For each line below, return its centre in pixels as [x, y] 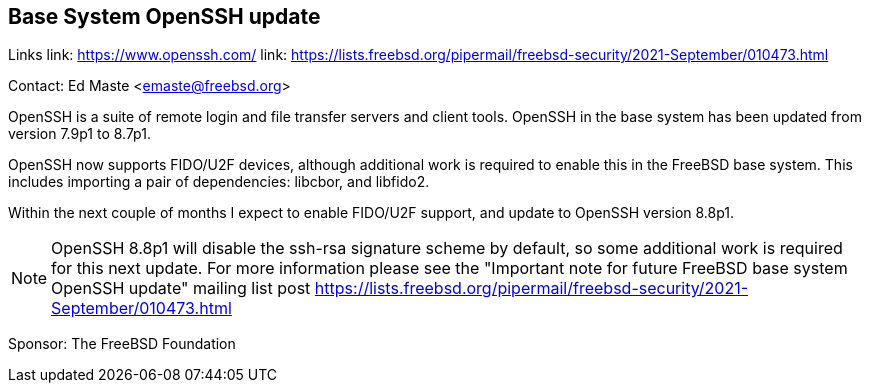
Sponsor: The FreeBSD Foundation [122, 344]
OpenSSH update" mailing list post [181, 288]
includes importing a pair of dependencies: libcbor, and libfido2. [219, 182]
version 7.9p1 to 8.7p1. [79, 134]
